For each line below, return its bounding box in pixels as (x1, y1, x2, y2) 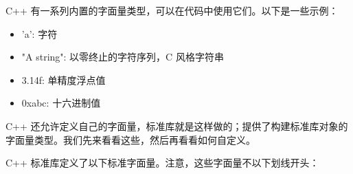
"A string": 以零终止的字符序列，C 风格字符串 (21, 50, 224, 64)
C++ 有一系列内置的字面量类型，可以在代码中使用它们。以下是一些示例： (5, 3, 339, 17)
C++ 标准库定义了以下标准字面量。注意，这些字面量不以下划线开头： (5, 155, 319, 170)
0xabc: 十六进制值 (21, 96, 101, 110)
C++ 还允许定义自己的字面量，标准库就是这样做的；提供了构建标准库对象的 (5, 118, 348, 133)
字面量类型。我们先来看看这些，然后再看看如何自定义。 (5, 132, 255, 146)
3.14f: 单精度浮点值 (21, 72, 106, 87)
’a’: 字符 (21, 26, 58, 41)
